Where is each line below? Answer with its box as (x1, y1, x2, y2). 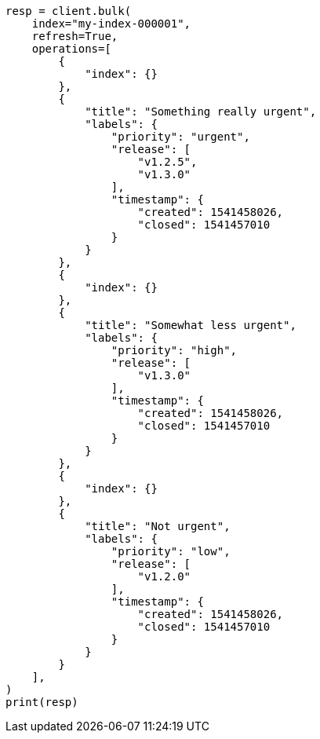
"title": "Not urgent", (85, 520, 231, 532)
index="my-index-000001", (31, 17, 191, 30)
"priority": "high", (111, 344, 238, 357)
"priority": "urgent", (111, 130, 250, 143)
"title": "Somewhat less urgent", (85, 319, 296, 331)
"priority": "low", (111, 545, 231, 558)
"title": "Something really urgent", (85, 105, 317, 118)
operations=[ (31, 42, 111, 55)
